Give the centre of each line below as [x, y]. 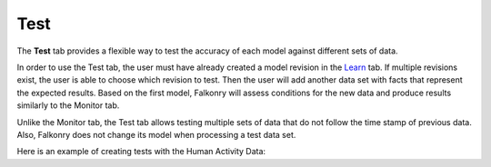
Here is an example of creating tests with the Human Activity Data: [141, 152]
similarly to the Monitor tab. [68, 105]
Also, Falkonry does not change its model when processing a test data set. [156, 134]
